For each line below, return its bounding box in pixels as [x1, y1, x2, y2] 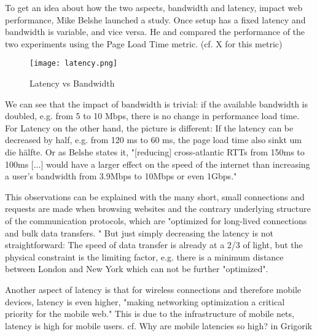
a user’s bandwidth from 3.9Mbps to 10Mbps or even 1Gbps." [5, 170, 237, 182]
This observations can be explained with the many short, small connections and [5, 190, 305, 203]
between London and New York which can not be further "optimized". [5, 262, 268, 275]
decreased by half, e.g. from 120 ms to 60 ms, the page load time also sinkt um [5, 133, 302, 146]
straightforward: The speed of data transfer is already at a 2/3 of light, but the [5, 238, 303, 251]
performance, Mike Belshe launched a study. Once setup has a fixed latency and [5, 13, 306, 26]
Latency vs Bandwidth [29, 77, 115, 90]
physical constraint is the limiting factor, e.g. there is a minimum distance [5, 250, 284, 263]
